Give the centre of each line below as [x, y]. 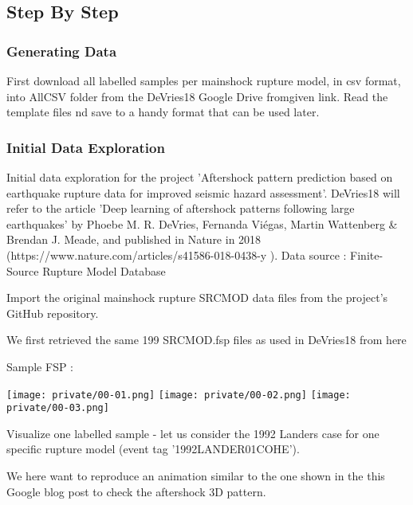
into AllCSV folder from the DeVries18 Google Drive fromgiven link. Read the [197, 96]
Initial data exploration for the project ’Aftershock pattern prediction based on [200, 177]
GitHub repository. [53, 313]
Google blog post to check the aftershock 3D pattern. [136, 491]
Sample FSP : [40, 366]
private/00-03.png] [58, 408]
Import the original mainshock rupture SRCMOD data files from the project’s [197, 298]
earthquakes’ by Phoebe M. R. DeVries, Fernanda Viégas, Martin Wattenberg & [202, 223]
